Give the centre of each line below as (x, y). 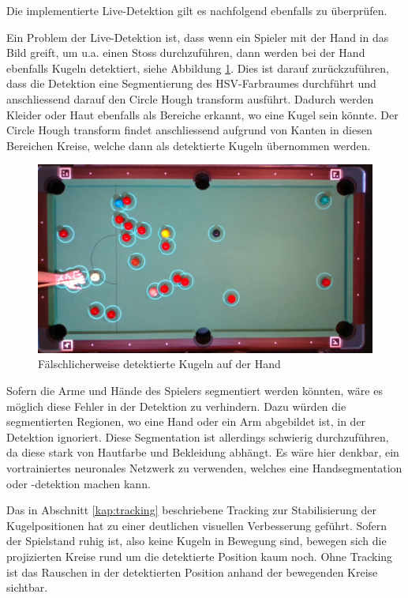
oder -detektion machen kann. (79, 483)
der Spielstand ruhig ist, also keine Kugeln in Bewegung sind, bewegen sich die (197, 541)
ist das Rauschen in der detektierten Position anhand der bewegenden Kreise (192, 572)
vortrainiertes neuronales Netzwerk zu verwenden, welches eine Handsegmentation (204, 468)
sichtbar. (27, 587)
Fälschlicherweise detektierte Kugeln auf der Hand (159, 364)
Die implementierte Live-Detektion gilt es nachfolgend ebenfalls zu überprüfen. (197, 10)
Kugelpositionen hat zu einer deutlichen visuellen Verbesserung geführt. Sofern (197, 525)
